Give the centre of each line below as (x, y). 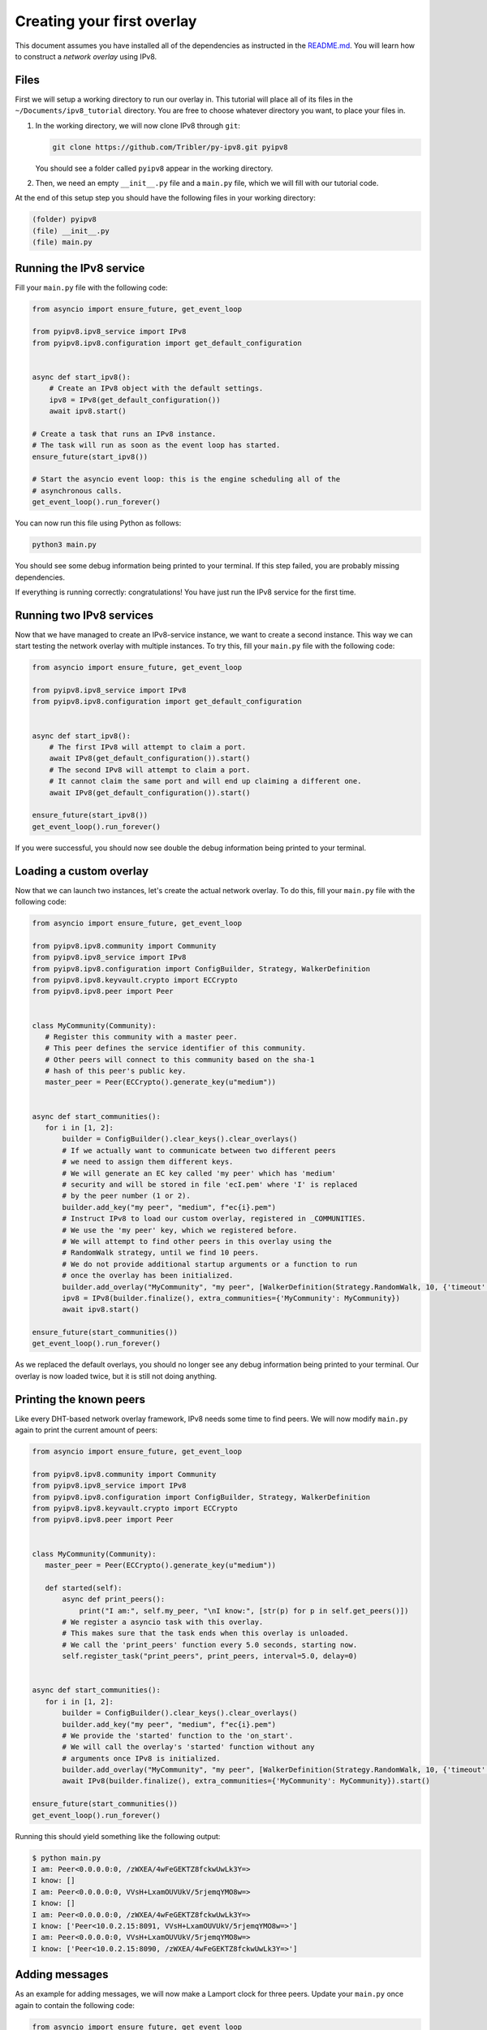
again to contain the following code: (75, 2005)
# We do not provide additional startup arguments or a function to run (210, 1264)
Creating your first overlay (106, 21)
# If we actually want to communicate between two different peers (199, 1150)
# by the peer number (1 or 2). (126, 1196)
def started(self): (84, 1588)
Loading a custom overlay (82, 871)
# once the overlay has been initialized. (148, 1276)
